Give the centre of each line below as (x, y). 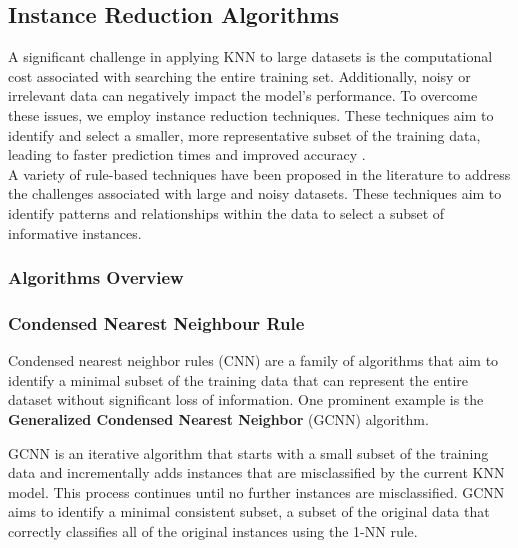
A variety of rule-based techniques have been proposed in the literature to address (259, 173)
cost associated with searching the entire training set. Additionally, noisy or (239, 75)
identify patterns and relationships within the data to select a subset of (226, 212)
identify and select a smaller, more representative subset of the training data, (244, 134)
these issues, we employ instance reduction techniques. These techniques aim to (251, 114)
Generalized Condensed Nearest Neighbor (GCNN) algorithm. (218, 418)
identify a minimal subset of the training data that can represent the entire (238, 379)
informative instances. (75, 232)
